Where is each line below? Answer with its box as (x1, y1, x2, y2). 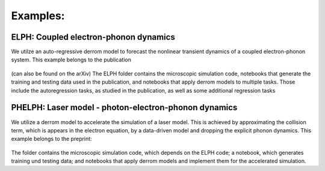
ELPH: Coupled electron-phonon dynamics (11, 32, 176, 42)
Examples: (11, 9, 65, 22)
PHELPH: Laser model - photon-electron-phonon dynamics (11, 102, 238, 113)
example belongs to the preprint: (11, 135, 93, 143)
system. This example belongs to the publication (11, 56, 132, 63)
